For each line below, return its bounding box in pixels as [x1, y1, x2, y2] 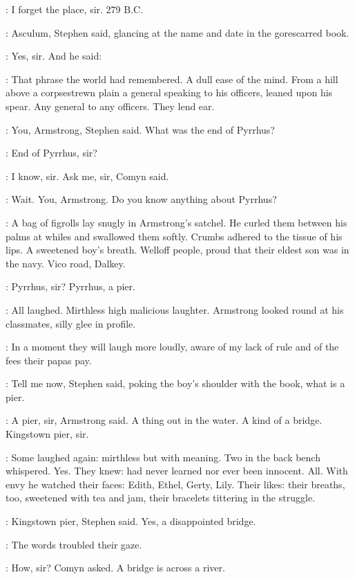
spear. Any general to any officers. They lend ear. [6, 98, 215, 113]
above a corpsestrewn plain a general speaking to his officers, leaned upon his [6, 85, 333, 100]
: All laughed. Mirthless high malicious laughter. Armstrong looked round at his [6, 302, 344, 317]
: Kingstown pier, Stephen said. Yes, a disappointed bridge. [6, 514, 256, 528]
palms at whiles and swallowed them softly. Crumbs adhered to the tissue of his [6, 229, 343, 243]
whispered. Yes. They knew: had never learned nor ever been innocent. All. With [6, 463, 348, 478]
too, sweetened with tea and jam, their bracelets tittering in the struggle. [6, 490, 315, 505]
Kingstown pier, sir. [6, 427, 89, 441]
